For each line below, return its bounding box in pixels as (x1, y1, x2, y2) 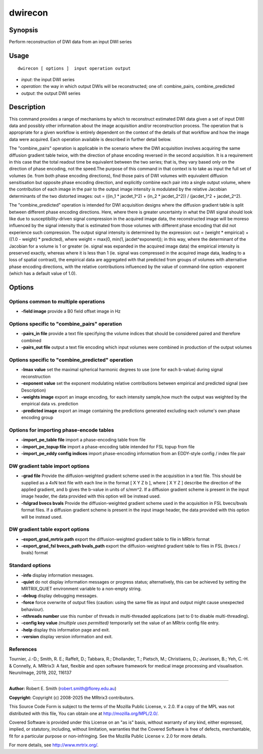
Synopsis (9, 26, 38, 34)
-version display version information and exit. (21, 634, 113, 640)
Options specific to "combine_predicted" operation (9, 356, 133, 363)
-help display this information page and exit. (21, 627, 110, 632)
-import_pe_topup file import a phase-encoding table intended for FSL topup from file (21, 443, 195, 449)
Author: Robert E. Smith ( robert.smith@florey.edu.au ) (9, 686, 116, 691)
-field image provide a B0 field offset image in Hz (21, 308, 121, 314)
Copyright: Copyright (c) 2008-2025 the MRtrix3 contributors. (9, 694, 135, 700)
